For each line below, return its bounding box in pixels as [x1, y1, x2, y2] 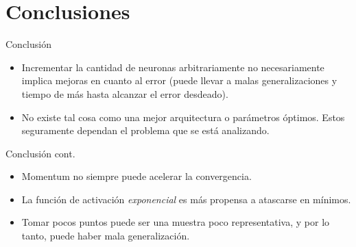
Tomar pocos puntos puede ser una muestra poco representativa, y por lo [21, 215, 330, 229]
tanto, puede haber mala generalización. [21, 229, 190, 243]
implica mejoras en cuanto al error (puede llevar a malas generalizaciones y [21, 73, 337, 88]
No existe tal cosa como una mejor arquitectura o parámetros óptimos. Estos [21, 109, 345, 124]
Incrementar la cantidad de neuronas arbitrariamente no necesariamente [21, 60, 324, 74]
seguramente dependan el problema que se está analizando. [21, 123, 270, 138]
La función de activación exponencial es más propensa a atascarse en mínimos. [21, 192, 351, 206]
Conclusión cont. [5, 146, 75, 160]
